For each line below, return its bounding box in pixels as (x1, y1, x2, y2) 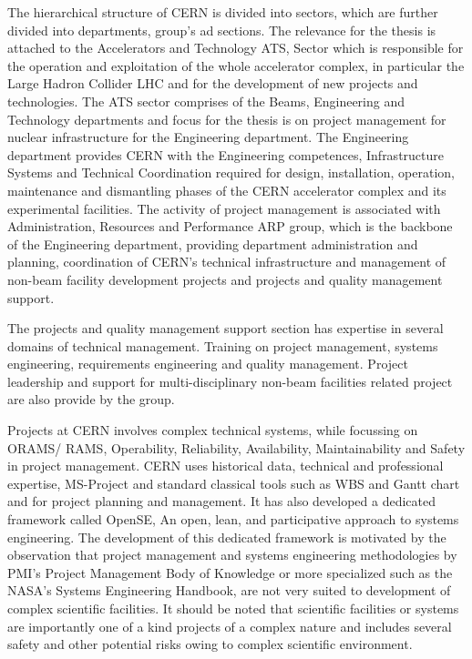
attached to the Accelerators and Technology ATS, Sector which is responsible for (7, 38, 464, 57)
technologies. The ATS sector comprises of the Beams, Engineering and (7, 91, 405, 110)
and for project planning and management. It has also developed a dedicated (7, 492, 436, 511)
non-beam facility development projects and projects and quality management (7, 269, 443, 289)
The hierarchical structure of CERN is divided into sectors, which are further (7, 3, 438, 21)
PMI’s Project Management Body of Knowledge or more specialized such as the (7, 563, 453, 582)
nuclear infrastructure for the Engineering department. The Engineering (7, 127, 409, 147)
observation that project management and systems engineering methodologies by (7, 545, 457, 564)
